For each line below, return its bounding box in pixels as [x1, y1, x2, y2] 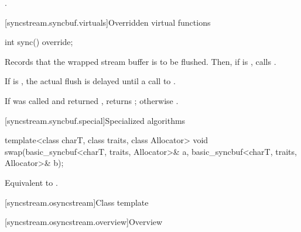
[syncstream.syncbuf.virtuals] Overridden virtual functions [5, 16, 211, 28]
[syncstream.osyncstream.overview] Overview [5, 216, 163, 228]
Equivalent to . [5, 176, 58, 188]
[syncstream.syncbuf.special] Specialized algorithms [5, 114, 186, 126]
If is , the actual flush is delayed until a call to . [5, 75, 176, 87]
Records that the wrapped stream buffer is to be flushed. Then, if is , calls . [5, 55, 276, 67]
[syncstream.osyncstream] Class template [5, 196, 149, 208]
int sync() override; [5, 36, 73, 48]
